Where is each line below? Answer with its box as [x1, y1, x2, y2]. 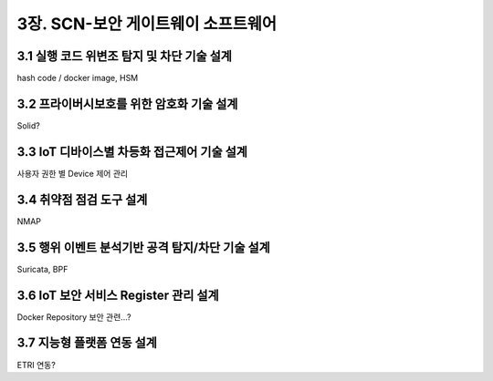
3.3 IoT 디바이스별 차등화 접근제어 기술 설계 [16, 144, 248, 160]
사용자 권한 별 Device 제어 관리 [16, 168, 128, 179]
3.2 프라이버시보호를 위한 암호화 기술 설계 [16, 96, 238, 111]
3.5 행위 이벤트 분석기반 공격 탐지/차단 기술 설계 [16, 240, 271, 255]
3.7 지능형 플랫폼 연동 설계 [16, 335, 157, 351]
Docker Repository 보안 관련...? [16, 311, 131, 323]
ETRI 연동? [16, 359, 57, 370]
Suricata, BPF [16, 263, 68, 274]
